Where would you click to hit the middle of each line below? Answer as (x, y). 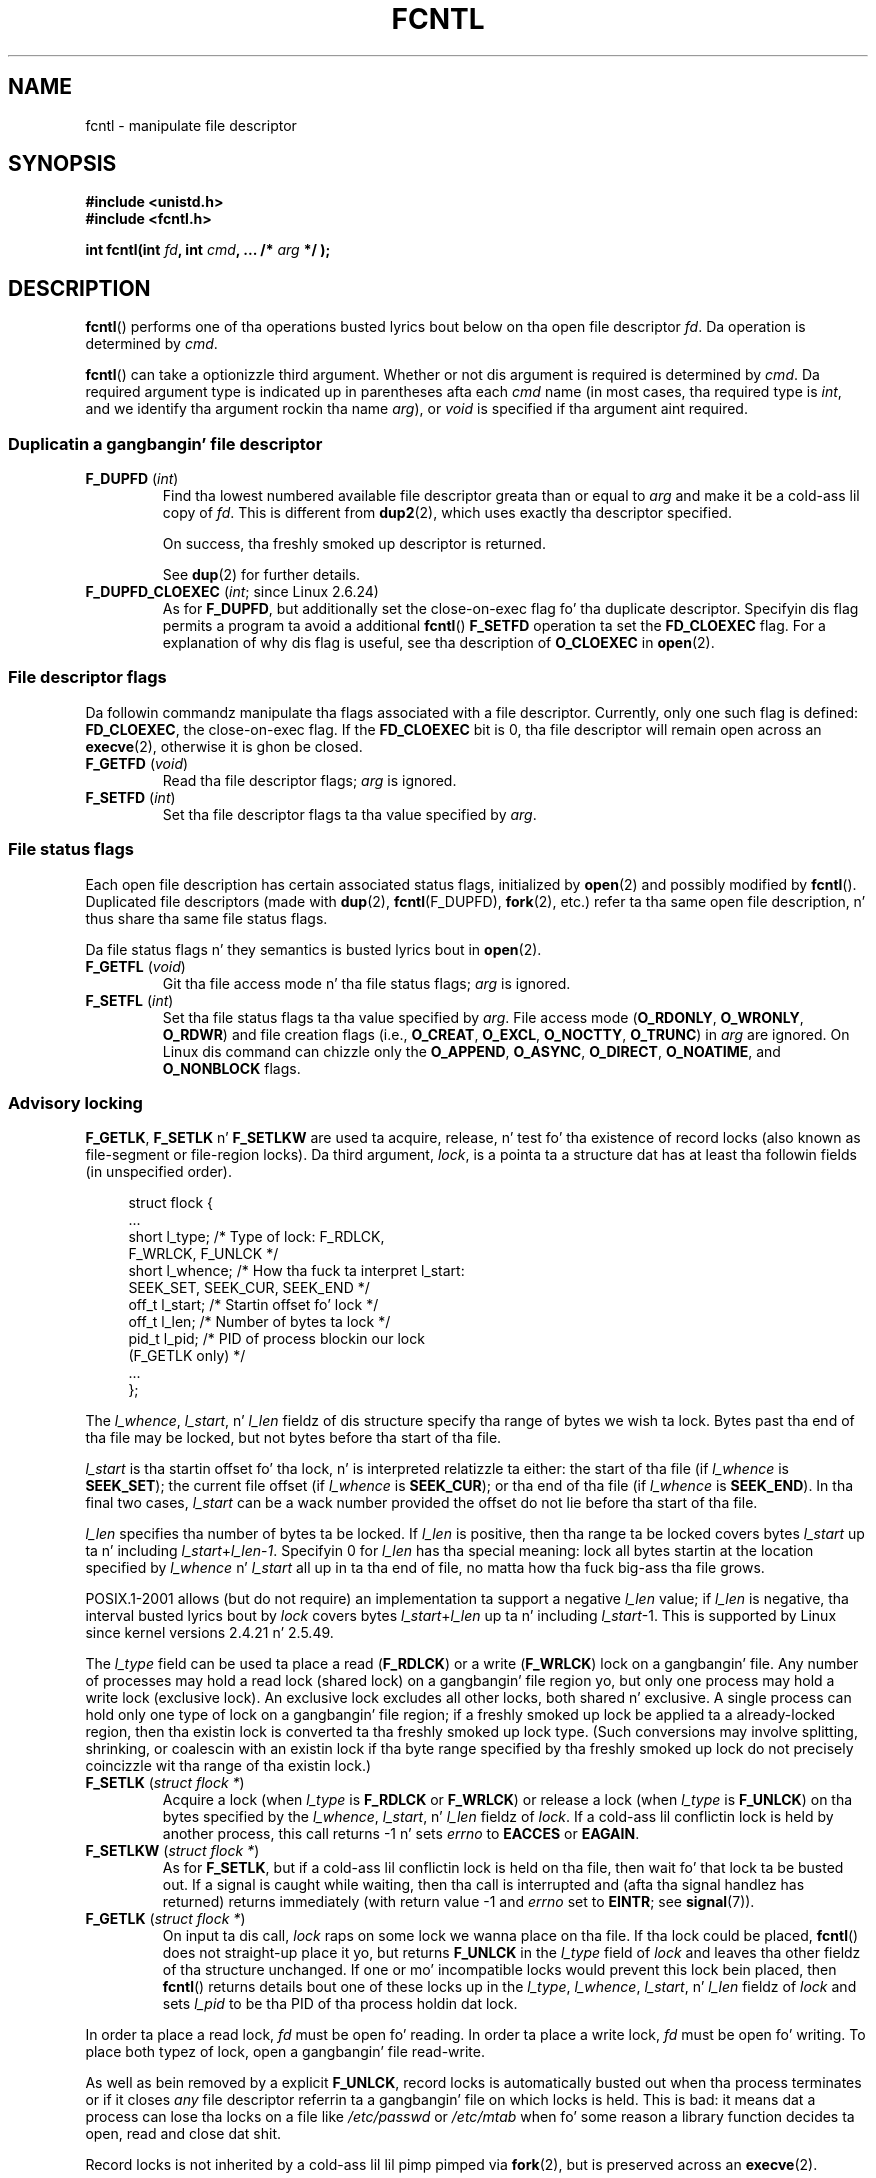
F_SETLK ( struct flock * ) (165, 1783)
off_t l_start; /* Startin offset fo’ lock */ (253, 1305)
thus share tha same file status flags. (206, 918)
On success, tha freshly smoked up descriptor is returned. (354, 544)
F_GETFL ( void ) (135, 966)
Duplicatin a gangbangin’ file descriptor (165, 443)
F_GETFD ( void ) (137, 763)
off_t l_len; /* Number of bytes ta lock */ (259, 1322)
